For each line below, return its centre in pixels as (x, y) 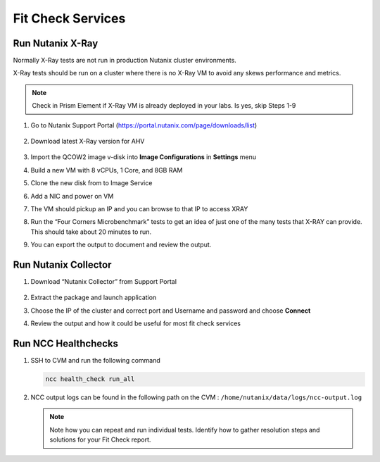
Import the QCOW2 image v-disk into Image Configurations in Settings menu (144, 157)
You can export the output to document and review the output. (121, 245)
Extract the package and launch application (94, 298)
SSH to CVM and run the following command (96, 361)
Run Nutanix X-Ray (56, 43)
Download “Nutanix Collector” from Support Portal (104, 282)
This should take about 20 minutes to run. (91, 232)
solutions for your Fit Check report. (100, 439)
